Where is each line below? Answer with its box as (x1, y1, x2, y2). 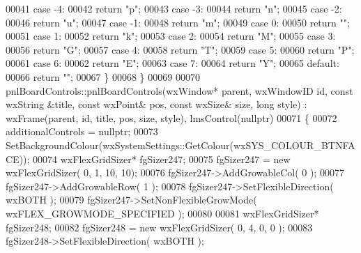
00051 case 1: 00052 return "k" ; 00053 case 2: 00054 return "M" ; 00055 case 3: (6, 29, 336, 43)
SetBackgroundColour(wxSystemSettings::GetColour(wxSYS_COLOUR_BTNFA (6, 137, 355, 152)
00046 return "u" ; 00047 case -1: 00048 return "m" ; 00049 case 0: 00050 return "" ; (6, 15, 350, 29)
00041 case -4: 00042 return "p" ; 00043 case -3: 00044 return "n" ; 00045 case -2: (6, 1, 342, 15)
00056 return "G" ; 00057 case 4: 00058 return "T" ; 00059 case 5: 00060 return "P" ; (6, 42, 355, 56)
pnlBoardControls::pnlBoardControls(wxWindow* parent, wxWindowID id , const (6, 83, 353, 98)
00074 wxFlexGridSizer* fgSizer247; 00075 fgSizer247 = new (33, 151, 291, 166)
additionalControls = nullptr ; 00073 (6, 124, 158, 139)
